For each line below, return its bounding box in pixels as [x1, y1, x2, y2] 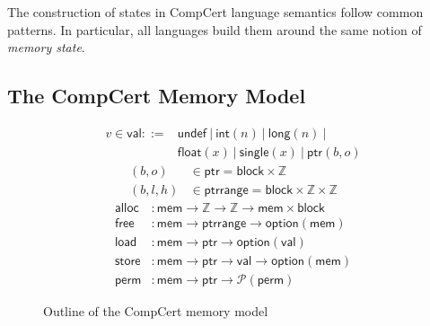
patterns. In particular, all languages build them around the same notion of [7, 20, 422, 39]
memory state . [7, 38, 85, 57]
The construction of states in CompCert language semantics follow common [7, 3, 424, 21]
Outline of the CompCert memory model [43, 302, 268, 321]
